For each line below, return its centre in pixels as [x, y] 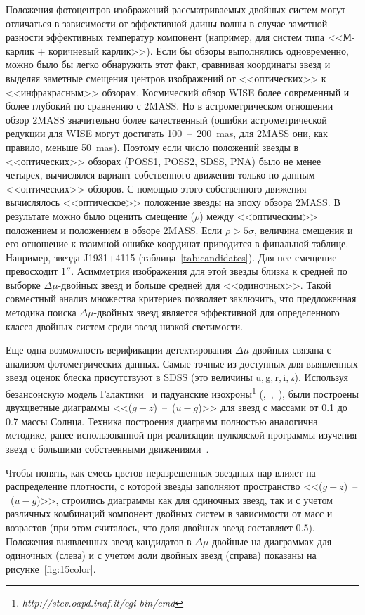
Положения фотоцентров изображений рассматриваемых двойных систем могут [176, 9]
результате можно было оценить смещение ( [100, 215]
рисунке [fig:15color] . [51, 568]
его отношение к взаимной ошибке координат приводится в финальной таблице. [177, 244]
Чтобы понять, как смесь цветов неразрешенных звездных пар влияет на [161, 472]
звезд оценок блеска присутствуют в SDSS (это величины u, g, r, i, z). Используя [177, 377]
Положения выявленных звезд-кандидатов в [99, 541]
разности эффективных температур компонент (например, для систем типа [165, 37]
